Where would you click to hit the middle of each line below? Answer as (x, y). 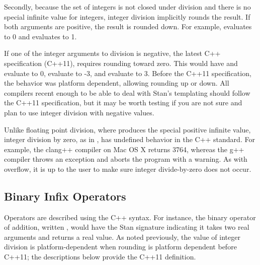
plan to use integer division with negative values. (79, 112)
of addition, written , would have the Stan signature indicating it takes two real (127, 227)
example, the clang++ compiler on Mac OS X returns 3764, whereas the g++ (124, 149)
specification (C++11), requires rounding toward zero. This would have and (121, 63)
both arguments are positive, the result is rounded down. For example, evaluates (128, 26)
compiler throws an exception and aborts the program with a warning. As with (126, 159)
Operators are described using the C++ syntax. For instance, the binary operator (130, 217)
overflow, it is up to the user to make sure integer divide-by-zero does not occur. (128, 169)
